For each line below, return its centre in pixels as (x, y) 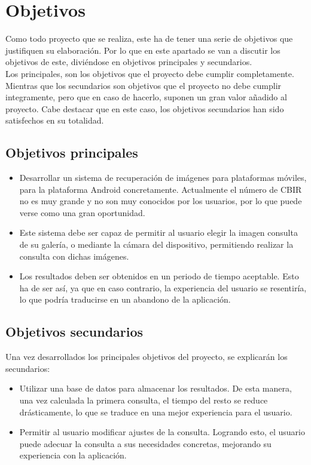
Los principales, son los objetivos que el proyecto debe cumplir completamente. (150, 73)
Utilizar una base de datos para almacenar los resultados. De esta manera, (155, 388)
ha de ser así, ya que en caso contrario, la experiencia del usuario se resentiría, (163, 287)
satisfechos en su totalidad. (55, 120)
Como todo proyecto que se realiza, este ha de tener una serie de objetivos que (149, 39)
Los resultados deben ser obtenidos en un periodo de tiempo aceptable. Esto (159, 276)
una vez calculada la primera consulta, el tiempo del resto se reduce (144, 400)
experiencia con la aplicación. (73, 455)
